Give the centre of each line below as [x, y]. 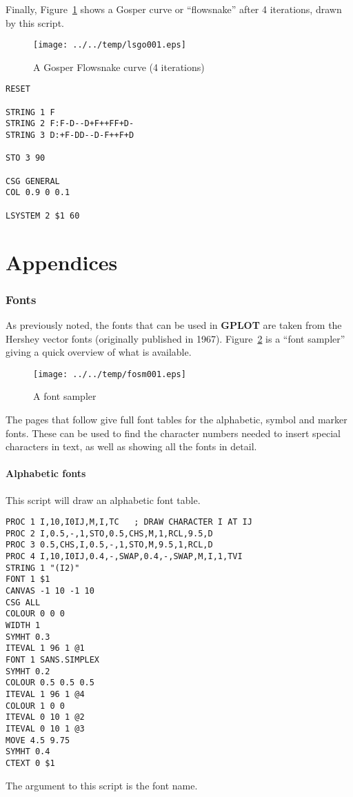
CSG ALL [23, 602]
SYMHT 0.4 [28, 752]
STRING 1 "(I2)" [43, 568]
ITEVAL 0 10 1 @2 [45, 717]
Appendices [62, 262]
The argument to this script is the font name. [102, 785]
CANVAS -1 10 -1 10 [50, 591]
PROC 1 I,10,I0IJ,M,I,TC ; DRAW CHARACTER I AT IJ [129, 522]
